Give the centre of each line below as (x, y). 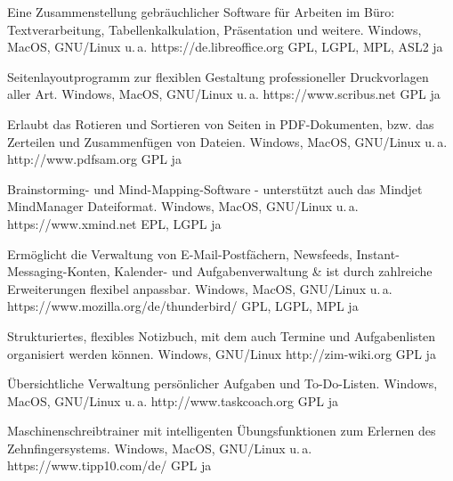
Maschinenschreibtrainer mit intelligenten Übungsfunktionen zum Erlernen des (222, 431)
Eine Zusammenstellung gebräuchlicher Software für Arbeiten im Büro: (201, 12)
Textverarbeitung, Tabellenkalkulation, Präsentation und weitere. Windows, (214, 29)
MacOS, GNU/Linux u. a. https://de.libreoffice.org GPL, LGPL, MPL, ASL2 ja (225, 47)
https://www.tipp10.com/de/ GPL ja (109, 465)
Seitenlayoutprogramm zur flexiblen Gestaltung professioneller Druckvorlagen (218, 76)
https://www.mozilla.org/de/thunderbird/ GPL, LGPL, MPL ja (183, 306)
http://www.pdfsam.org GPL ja (94, 159)
